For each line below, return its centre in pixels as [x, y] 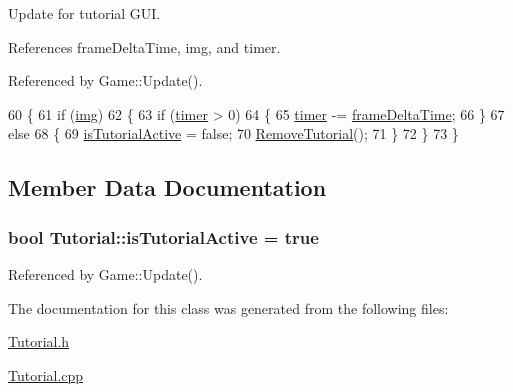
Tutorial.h [39, 341]
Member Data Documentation [167, 187]
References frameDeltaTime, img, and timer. [144, 46]
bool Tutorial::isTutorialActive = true [163, 236]
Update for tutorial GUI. [84, 13]
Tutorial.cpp [46, 374]
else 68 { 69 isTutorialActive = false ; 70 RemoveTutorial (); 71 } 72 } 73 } [233, 133]
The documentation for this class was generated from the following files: [228, 307]
